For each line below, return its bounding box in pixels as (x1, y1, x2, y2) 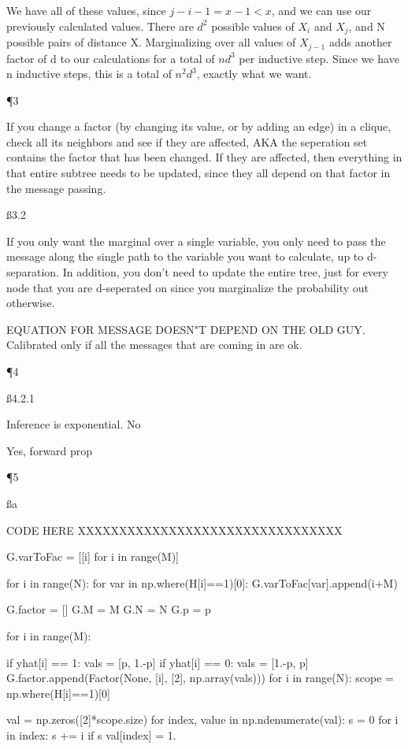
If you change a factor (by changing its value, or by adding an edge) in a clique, (6, 118, 391, 135)
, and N (348, 17, 385, 34)
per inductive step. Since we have (239, 50, 399, 66)
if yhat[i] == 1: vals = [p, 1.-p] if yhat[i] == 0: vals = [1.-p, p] (6, 654, 309, 670)
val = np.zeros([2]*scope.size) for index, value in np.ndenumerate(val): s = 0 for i (6, 711, 399, 728)
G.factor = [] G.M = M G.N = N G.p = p (6, 601, 211, 617)
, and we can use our (271, 2, 372, 18)
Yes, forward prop (6, 442, 93, 458)
